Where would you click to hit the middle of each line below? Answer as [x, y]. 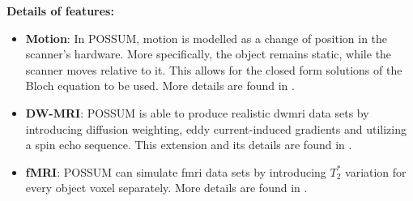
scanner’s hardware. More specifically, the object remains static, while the [209, 54]
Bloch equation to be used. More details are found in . [160, 86]
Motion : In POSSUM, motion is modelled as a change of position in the [206, 38]
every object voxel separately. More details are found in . [166, 188]
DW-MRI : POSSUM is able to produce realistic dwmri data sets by [197, 112]
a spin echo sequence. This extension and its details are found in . [189, 145]
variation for [376, 171]
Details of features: [60, 11]
